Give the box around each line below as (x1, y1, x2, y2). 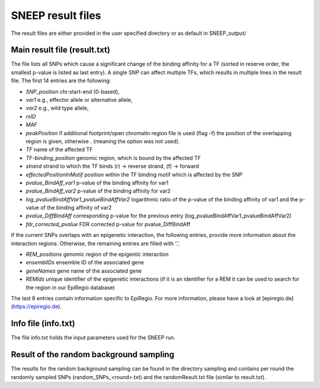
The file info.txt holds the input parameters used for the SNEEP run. (11, 334, 176, 341)
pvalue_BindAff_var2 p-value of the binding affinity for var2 (25, 187, 171, 195)
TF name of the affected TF (25, 146, 93, 153)
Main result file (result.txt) (11, 45, 111, 55)
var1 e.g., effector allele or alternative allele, (25, 97, 133, 104)
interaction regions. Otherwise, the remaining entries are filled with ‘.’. (11, 240, 180, 247)
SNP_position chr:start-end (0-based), (25, 88, 120, 95)
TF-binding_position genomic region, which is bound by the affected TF (25, 154, 201, 161)
